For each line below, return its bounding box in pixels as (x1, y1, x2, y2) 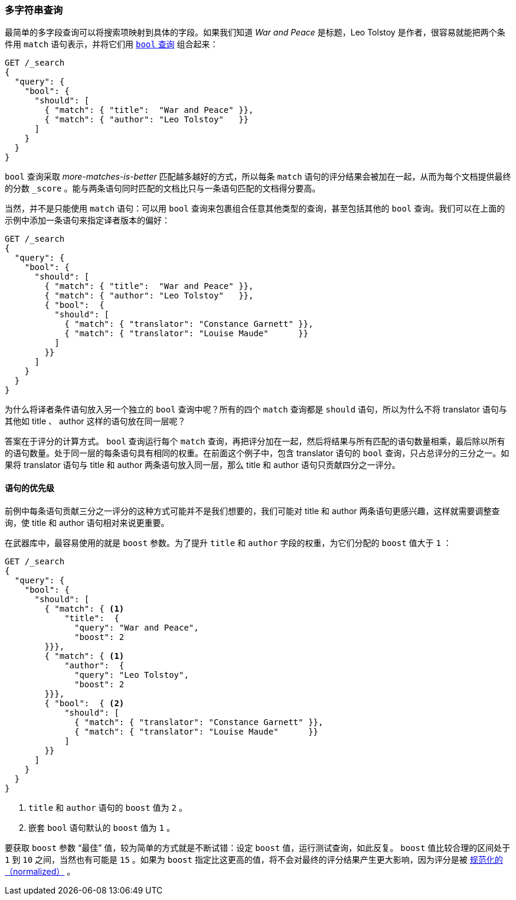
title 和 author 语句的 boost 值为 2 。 (28, 802, 187, 813)
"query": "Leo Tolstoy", (74, 670, 189, 680)
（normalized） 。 (5, 866, 76, 876)
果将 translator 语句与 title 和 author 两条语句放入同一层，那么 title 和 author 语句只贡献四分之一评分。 (5, 460, 400, 470)
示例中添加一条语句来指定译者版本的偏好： (5, 215, 170, 226)
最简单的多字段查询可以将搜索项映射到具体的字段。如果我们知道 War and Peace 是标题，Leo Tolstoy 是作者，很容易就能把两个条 (5, 27, 505, 38)
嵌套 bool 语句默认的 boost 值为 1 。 (28, 822, 175, 833)
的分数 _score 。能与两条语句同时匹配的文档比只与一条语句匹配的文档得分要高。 (5, 183, 321, 194)
